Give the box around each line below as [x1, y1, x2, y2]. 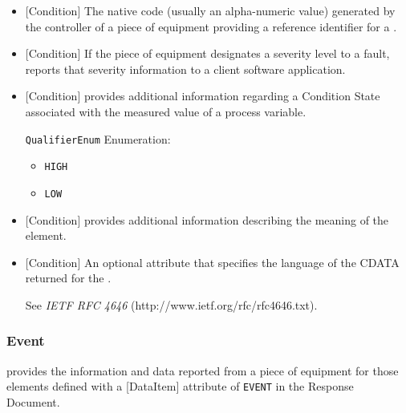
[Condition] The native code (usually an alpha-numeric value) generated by [25, 2, 396, 18]
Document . [6, 393, 60, 410]
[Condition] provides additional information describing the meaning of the [25, 211, 389, 228]
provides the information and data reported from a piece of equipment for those [6, 362, 399, 379]
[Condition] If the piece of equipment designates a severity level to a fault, [25, 45, 390, 62]
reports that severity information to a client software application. [25, 60, 346, 77]
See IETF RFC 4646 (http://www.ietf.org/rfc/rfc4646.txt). [25, 296, 318, 313]
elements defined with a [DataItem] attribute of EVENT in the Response [6, 378, 354, 395]
